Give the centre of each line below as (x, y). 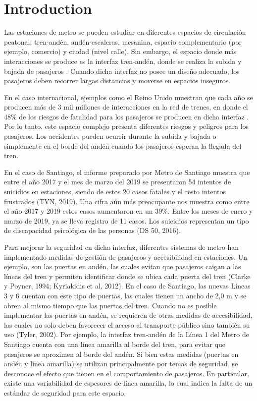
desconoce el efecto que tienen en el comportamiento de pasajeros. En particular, (127, 373)
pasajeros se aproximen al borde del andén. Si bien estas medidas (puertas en (121, 354)
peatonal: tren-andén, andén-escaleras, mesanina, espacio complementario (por (123, 41)
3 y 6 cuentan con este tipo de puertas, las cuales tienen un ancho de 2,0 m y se (125, 295)
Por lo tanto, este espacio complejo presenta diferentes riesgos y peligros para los (127, 126)
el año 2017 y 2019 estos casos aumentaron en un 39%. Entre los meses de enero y (128, 211)
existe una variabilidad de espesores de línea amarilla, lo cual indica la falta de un (128, 383)
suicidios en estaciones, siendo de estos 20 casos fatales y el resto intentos (115, 192)
